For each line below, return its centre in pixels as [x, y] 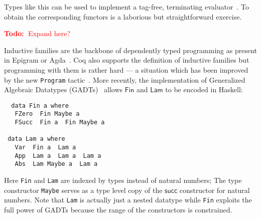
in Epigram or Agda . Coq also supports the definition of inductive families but [127, 60]
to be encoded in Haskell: [204, 89]
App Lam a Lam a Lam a [58, 156]
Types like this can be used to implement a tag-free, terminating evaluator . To [126, 7]
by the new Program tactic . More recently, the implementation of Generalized [125, 79]
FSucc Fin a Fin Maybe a [60, 123]
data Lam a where [36, 139]
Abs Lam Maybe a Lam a [56, 164]
